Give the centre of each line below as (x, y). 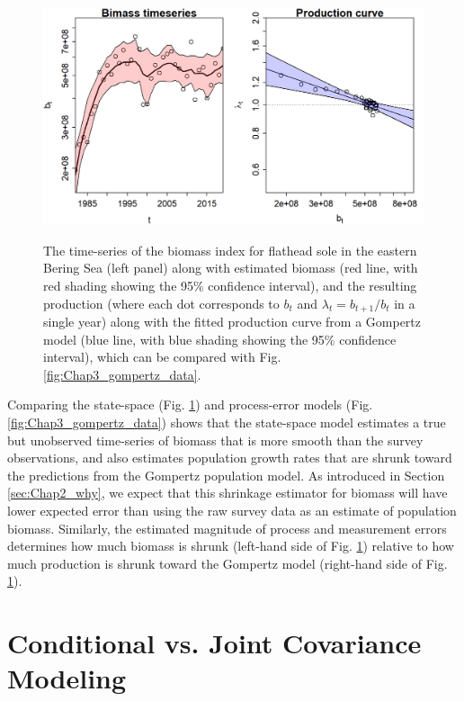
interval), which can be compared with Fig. (162, 357)
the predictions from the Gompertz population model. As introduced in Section (226, 475)
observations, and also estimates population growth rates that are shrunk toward (230, 458)
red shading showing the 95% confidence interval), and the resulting (230, 285)
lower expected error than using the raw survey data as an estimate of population (232, 510)
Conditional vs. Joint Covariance (214, 643)
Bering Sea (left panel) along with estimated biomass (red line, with (231, 268)
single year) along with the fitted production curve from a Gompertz (232, 322)
